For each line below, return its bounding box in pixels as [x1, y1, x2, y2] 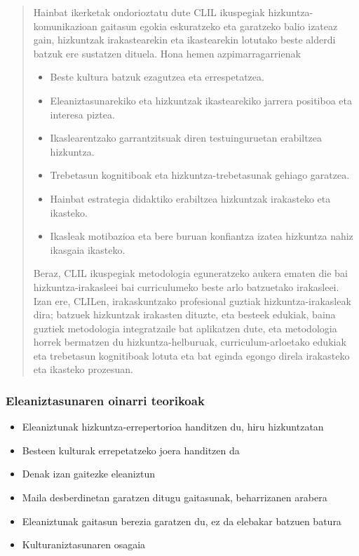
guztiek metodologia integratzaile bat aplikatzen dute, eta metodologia [33, 320, 337, 335]
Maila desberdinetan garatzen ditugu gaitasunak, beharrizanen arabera [22, 490, 327, 505]
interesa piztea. [50, 107, 115, 121]
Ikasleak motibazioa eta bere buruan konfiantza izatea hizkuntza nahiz [50, 229, 353, 243]
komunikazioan [33, 18, 97, 33]
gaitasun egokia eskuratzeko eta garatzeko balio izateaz [100, 18, 338, 33]
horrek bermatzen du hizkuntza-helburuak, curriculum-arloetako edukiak [33, 334, 346, 349]
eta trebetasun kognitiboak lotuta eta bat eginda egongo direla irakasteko [33, 348, 350, 362]
